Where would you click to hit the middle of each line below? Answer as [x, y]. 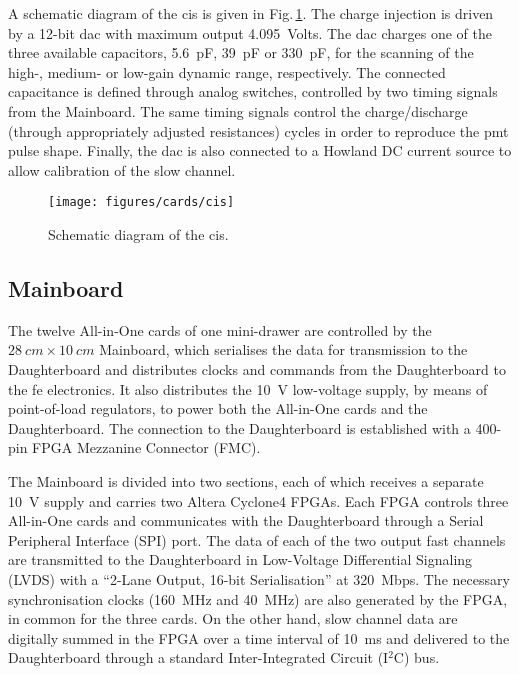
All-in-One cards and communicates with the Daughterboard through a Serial [246, 520]
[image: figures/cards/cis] [141, 202]
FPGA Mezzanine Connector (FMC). [146, 447]
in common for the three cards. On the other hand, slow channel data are [233, 618]
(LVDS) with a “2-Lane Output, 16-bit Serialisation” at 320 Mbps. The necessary [259, 578]
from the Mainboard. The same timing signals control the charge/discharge [238, 110]
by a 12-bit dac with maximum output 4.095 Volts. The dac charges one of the [250, 32]
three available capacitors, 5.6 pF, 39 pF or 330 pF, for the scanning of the [241, 52]
